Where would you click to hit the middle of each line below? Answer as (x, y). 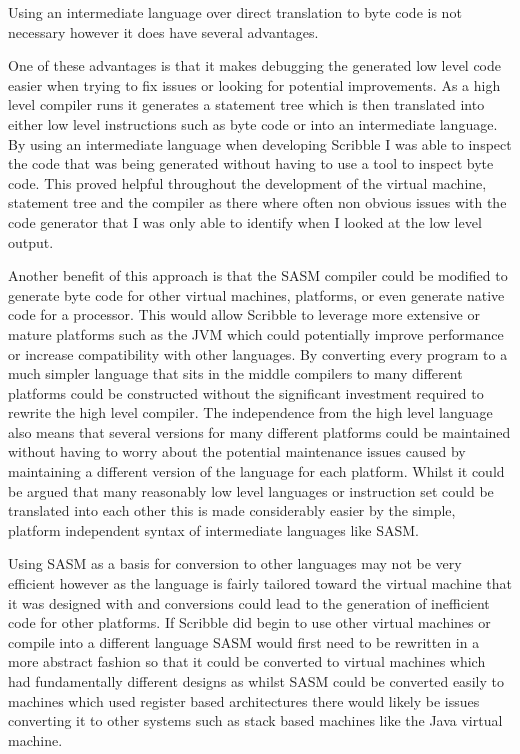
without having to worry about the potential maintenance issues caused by (237, 451)
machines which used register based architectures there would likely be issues (244, 700)
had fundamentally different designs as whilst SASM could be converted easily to (256, 681)
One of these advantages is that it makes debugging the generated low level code (255, 65)
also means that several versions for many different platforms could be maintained (259, 431)
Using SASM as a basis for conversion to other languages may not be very (235, 563)
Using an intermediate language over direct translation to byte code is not (235, 12)
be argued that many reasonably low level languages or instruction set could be (251, 490)
